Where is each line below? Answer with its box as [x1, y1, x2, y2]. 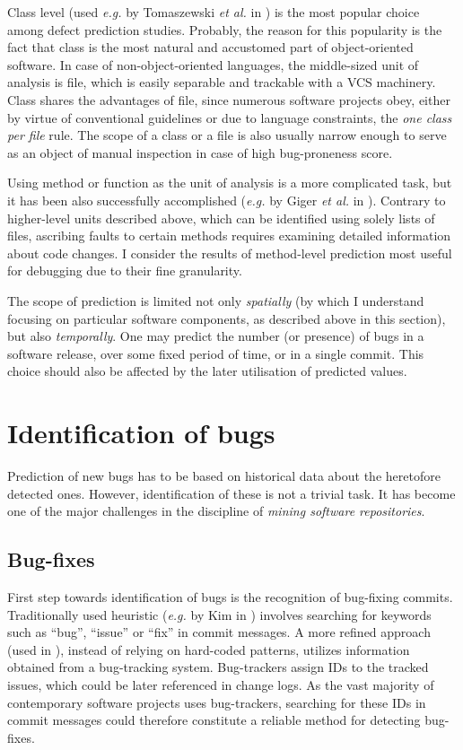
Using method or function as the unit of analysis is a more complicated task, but [7, 173, 452, 192]
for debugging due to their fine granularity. [7, 261, 242, 280]
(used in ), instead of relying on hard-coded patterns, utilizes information [7, 640, 410, 658]
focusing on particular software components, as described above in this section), [7, 309, 446, 327]
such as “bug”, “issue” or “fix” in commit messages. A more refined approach [7, 623, 431, 641]
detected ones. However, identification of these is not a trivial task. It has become [7, 484, 456, 502]
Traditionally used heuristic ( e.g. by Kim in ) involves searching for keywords [7, 605, 432, 624]
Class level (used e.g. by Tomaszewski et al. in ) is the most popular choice [7, 3, 420, 21]
